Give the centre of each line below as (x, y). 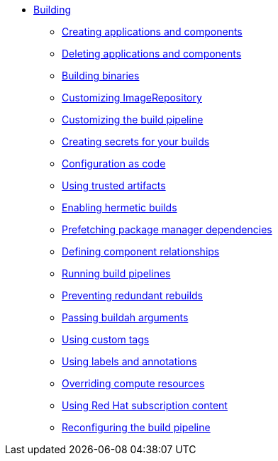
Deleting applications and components (152, 54)
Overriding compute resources (133, 383)
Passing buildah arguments (125, 317)
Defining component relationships (141, 251)
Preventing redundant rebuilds (133, 295)
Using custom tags (106, 339)
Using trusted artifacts (114, 185)
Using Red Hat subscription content (145, 405)
